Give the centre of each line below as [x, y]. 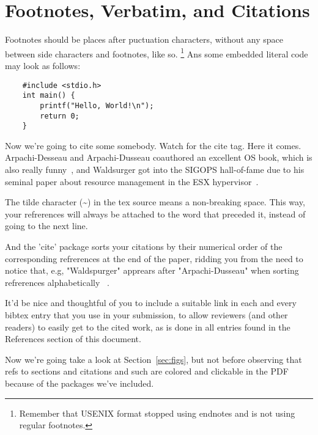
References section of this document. [73, 339]
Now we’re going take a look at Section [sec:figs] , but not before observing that [153, 359]
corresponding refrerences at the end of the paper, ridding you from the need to [154, 258]
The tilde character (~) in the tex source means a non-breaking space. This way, [155, 202]
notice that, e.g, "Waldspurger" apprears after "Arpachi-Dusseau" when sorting [152, 270]
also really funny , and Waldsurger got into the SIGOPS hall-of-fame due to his [155, 170]
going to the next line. [46, 226]
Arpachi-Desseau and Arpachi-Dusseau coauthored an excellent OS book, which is [159, 157]
